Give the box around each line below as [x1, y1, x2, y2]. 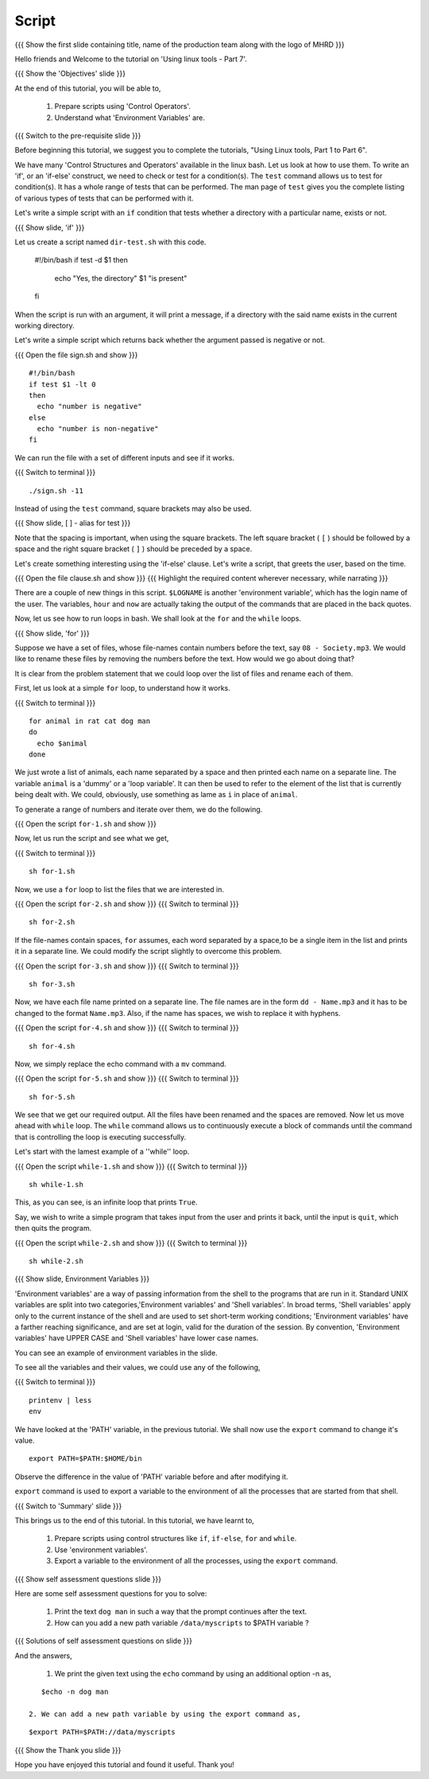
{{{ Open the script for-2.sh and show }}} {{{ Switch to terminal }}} [14, 899, 240, 909]
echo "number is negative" [37, 402, 142, 411]
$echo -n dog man [41, 1688, 109, 1696]
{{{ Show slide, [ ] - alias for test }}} [14, 518, 131, 528]
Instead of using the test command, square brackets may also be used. [14, 504, 252, 513]
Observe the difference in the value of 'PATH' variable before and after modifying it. [14, 1472, 289, 1481]
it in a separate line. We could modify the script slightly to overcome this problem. [14, 947, 282, 956]
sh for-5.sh [29, 1092, 75, 1101]
